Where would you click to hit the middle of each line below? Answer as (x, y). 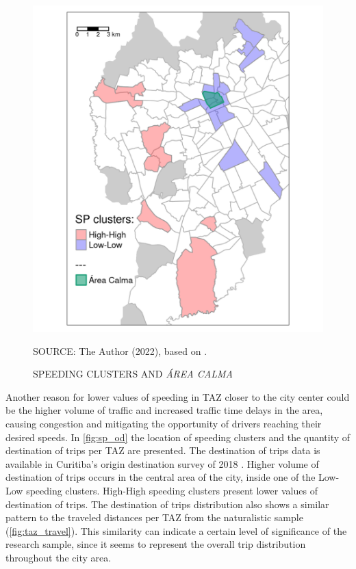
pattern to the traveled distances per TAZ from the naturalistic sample (154, 517)
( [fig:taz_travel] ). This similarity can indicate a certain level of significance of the (176, 530)
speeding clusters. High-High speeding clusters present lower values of (172, 491)
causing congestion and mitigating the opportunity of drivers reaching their (164, 424)
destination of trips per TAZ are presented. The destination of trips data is (163, 450)
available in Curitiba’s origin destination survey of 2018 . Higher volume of (162, 463)
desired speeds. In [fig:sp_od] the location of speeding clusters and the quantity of (178, 437)
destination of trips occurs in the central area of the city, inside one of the (161, 477)
